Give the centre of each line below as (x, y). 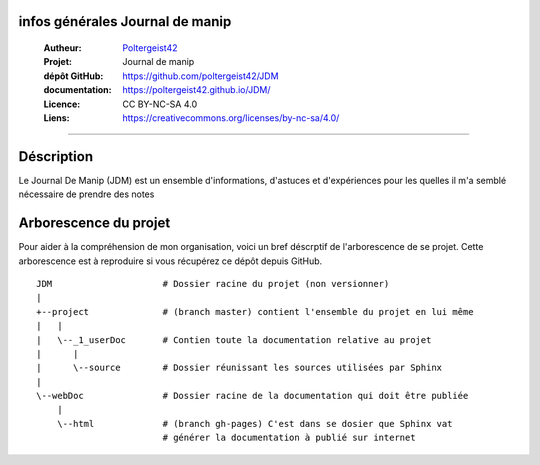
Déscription (56, 156)
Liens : (56, 117)
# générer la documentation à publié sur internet (289, 438)
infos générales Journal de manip (125, 21)
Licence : (62, 104)
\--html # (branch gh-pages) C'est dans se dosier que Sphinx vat (254, 423)
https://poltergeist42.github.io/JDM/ (196, 90)
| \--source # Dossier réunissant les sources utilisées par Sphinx (239, 368)
